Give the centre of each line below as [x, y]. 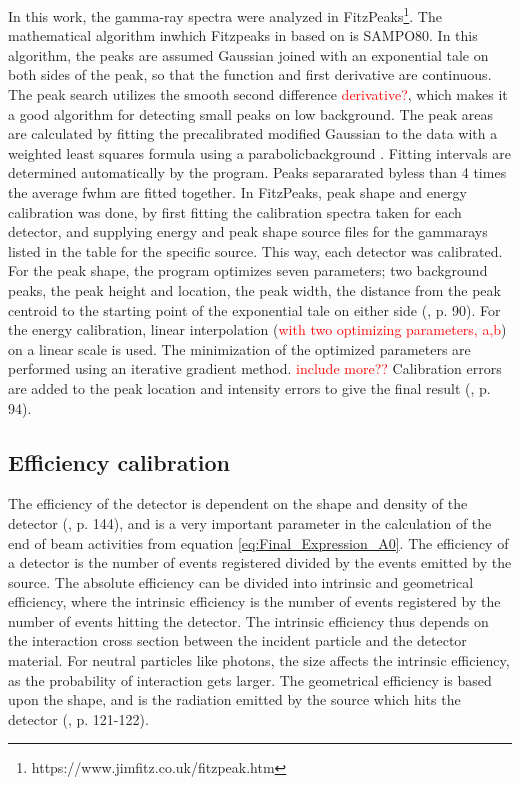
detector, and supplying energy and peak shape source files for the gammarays [248, 231]
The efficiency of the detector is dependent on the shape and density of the [238, 503]
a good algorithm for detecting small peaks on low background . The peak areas [250, 113]
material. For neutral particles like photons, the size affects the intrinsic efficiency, [259, 660]
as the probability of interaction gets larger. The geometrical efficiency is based [250, 679]
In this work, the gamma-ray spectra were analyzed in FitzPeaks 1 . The [225, 14]
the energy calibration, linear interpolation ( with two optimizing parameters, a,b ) [257, 329]
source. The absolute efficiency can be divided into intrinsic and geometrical [241, 581]
